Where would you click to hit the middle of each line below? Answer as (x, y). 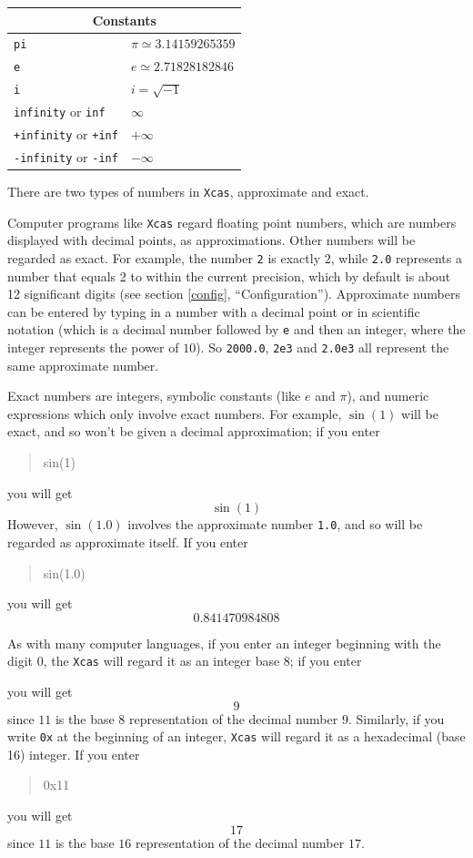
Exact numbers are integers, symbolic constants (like (154, 396)
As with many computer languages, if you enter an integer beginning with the (224, 643)
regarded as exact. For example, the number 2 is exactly (164, 257)
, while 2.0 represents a (396, 257)
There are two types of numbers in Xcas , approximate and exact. (188, 192)
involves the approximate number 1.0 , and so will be (275, 524)
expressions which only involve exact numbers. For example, (175, 413)
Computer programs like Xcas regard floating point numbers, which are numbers (232, 222)
